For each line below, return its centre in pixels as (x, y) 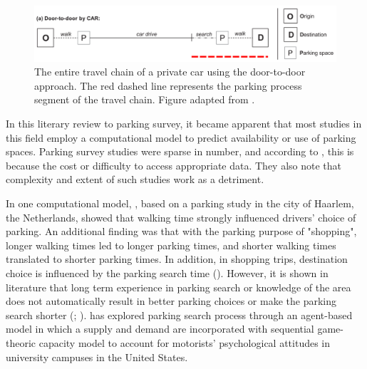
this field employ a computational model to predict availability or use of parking (181, 137)
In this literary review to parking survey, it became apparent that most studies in (184, 124)
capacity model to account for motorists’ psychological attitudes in (185, 342)
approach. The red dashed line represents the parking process (168, 85)
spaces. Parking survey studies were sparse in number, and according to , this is (180, 151)
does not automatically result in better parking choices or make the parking (171, 301)
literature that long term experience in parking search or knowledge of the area (179, 287)
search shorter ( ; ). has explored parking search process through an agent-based (179, 315)
